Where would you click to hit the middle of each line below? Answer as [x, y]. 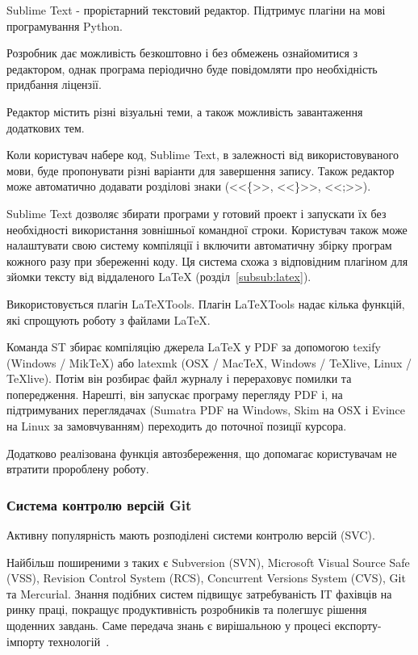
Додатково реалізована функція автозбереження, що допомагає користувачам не [202, 453]
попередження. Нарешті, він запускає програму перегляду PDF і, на [175, 394]
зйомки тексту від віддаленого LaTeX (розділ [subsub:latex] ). [159, 277]
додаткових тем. [46, 127]
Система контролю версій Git [99, 504]
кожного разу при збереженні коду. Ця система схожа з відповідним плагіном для [207, 260]
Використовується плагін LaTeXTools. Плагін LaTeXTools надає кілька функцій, [206, 303]
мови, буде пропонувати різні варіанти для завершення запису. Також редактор [201, 170]
